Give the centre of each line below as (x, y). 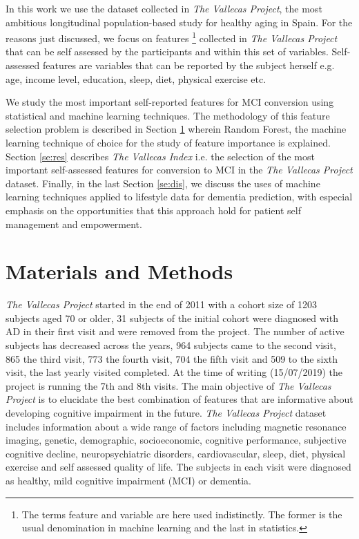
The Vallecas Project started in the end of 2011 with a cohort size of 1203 (161, 304)
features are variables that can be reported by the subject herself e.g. (188, 65)
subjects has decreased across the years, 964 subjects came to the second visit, (171, 345)
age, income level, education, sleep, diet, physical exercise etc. (136, 78)
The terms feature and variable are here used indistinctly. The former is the (182, 514)
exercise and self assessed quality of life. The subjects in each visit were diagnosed (178, 467)
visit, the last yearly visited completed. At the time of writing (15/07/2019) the (174, 372)
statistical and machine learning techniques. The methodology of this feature (168, 115)
